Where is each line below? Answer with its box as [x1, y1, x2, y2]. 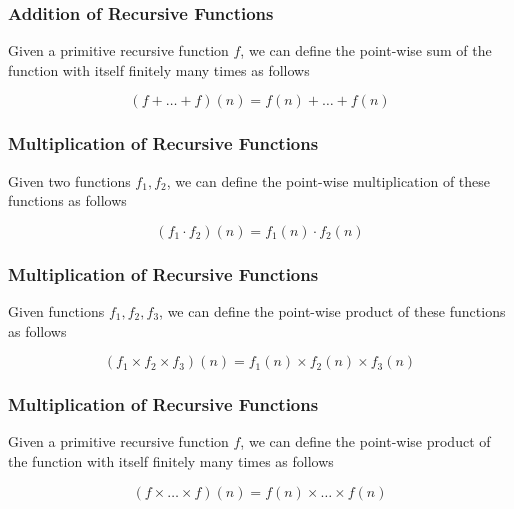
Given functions [8, 301, 105, 322]
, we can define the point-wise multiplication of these [166, 170, 491, 191]
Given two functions [8, 170, 131, 191]
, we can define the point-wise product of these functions [159, 301, 506, 322]
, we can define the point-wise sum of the [240, 40, 492, 61]
